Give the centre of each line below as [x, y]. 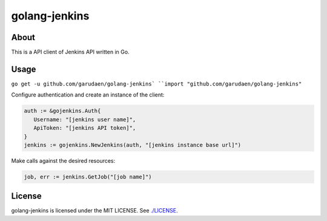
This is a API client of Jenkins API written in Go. [70, 52]
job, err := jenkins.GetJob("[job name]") [88, 177]
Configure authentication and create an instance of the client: [88, 95]
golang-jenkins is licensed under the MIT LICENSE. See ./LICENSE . [94, 211]
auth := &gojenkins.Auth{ [62, 111]
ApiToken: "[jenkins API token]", [85, 128]
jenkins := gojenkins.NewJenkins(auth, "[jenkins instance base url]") [133, 145]
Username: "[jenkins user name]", [85, 119]
